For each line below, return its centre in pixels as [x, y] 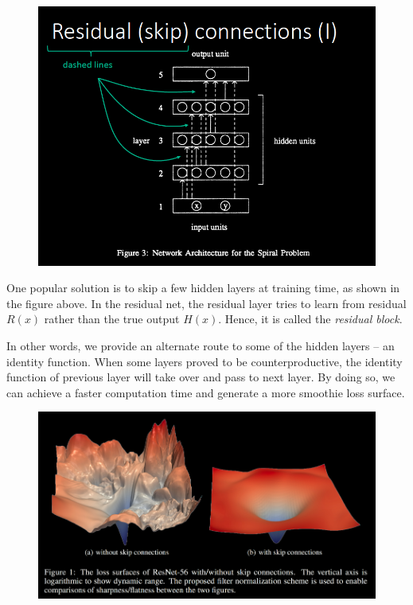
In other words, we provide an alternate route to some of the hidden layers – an [201, 345]
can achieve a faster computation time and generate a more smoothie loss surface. [206, 392]
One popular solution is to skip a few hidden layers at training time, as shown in [203, 288]
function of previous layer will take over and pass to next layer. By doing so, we [201, 377]
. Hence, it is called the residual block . [310, 319]
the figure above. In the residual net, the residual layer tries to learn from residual [206, 303]
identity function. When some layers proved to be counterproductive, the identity [205, 361]
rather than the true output [112, 319]
